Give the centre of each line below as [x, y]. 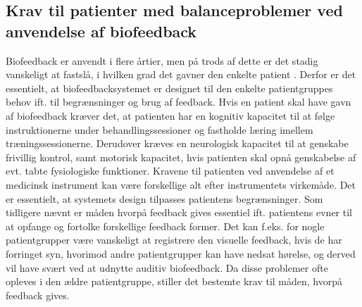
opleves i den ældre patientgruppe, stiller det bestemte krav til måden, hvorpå [174, 281]
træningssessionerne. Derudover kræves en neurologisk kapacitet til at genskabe [177, 143]
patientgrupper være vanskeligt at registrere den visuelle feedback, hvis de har [174, 240]
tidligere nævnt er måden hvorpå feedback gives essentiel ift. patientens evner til [179, 212]
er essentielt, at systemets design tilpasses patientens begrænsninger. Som [164, 198]
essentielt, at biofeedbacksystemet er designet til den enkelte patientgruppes [169, 88]
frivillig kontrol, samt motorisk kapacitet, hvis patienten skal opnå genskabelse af [181, 157]
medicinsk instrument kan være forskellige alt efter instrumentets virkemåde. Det [181, 184]
